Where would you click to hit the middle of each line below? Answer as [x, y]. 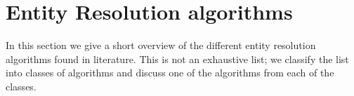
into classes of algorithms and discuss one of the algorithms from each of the [170, 73]
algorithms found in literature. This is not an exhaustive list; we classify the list [177, 59]
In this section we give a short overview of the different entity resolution [161, 45]
